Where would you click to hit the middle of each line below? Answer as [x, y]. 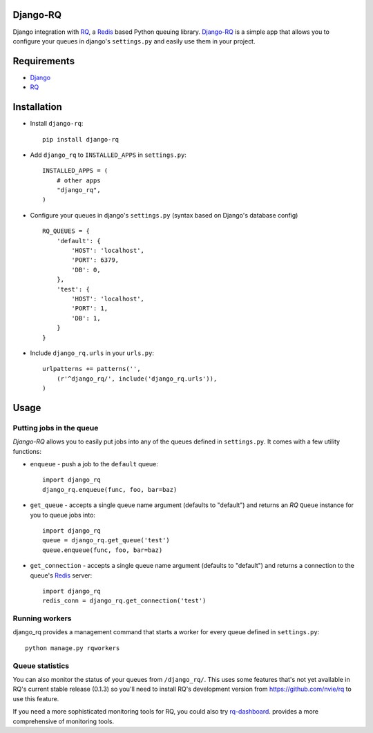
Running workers [42, 618]
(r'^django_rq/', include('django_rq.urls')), [137, 379]
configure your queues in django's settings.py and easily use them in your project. [134, 41]
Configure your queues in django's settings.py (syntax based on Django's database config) [164, 215]
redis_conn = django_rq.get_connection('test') [124, 601]
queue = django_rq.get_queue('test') [106, 540]
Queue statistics [41, 665]
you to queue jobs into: [63, 515]
